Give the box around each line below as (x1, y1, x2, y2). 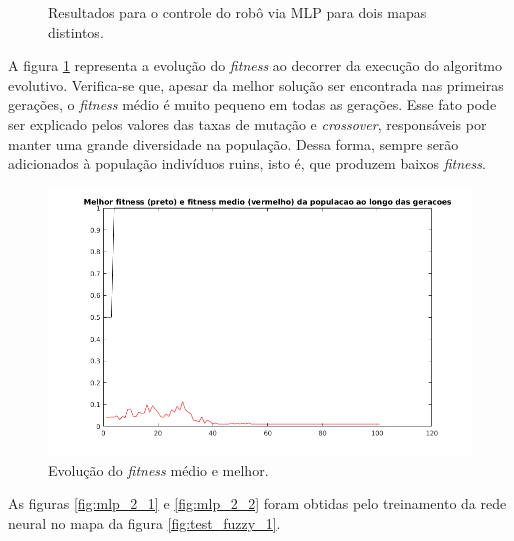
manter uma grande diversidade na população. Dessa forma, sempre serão (8, 133, 459, 154)
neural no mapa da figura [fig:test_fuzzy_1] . (8, 512, 281, 533)
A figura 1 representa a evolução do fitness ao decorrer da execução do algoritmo (8, 55, 502, 76)
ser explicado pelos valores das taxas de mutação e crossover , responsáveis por (8, 113, 487, 134)
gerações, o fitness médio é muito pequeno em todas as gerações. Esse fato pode (8, 94, 497, 115)
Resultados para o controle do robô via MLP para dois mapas (48, 2, 427, 22)
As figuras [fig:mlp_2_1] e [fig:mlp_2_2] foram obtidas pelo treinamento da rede (8, 493, 507, 514)
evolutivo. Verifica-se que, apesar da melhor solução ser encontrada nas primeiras (8, 74, 504, 95)
